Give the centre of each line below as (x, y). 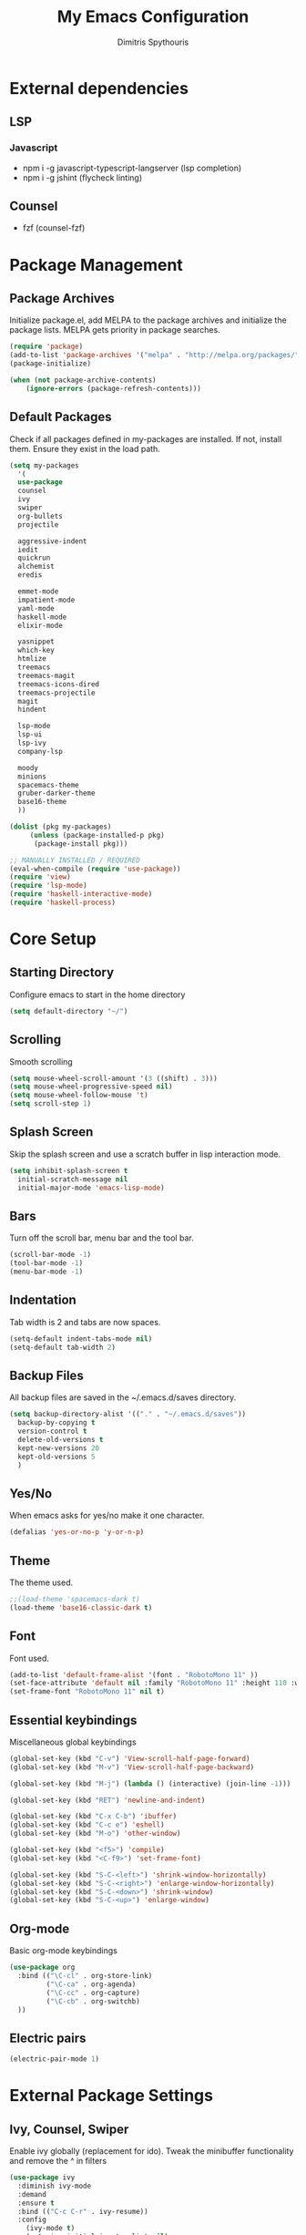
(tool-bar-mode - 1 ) (46, 1263)
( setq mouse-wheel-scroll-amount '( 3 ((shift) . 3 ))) (114, 1078)
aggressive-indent (53, 541)
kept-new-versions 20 (59, 1448)
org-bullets (41, 516)
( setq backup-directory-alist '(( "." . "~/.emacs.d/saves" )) (128, 1415)
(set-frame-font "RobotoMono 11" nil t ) (87, 1692)
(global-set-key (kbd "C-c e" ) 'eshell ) (87, 1825)
